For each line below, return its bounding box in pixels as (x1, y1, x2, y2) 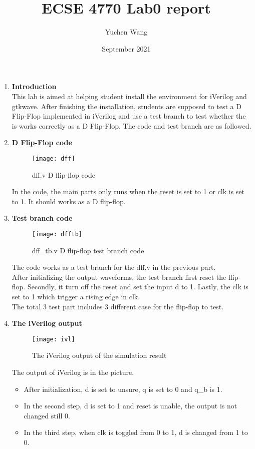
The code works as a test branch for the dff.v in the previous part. (12, 262, 216, 272)
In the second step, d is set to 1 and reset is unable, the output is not (24, 400, 237, 411)
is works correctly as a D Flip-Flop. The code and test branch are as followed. (12, 120, 251, 131)
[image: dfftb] (32, 230, 83, 238)
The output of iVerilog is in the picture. (12, 366, 134, 377)
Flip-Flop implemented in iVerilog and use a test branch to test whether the (12, 111, 246, 121)
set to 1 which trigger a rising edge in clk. (12, 291, 140, 301)
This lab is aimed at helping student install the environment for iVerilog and (12, 91, 247, 101)
